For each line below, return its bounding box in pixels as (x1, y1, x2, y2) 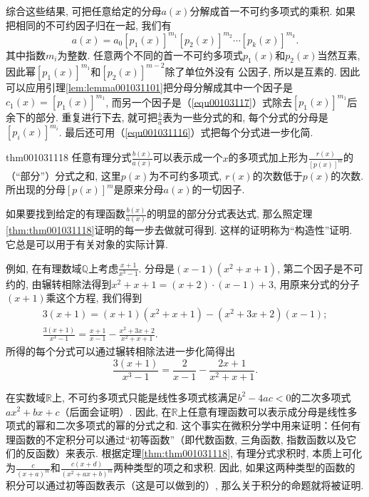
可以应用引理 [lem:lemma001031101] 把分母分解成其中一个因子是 (6, 79, 293, 94)
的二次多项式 (291, 389, 351, 404)
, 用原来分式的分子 (274, 276, 360, 291)
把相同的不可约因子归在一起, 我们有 (6, 17, 172, 32)
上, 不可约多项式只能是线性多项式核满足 (51, 389, 238, 404)
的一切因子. (192, 182, 245, 197)
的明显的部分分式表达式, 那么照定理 (146, 206, 313, 221)
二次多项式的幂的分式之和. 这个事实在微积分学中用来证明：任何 (55, 418, 351, 433)
